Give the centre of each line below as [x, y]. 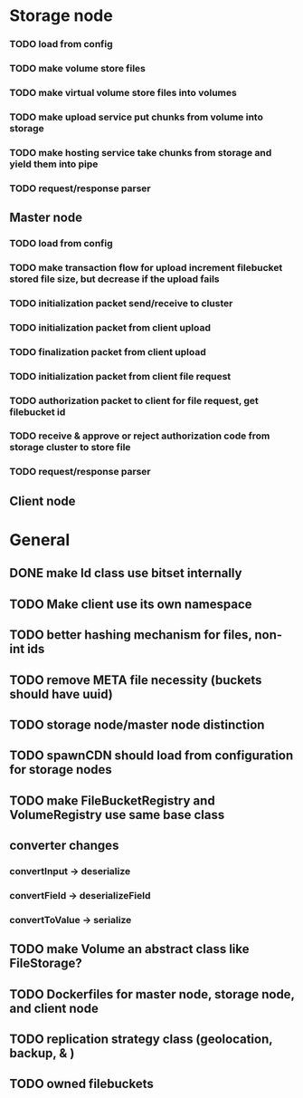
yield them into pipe [54, 164]
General [40, 539]
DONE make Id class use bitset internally [126, 573]
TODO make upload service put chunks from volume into [137, 117]
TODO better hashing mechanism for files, [131, 635]
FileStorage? [46, 963]
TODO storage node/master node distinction [137, 724]
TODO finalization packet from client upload [108, 352]
